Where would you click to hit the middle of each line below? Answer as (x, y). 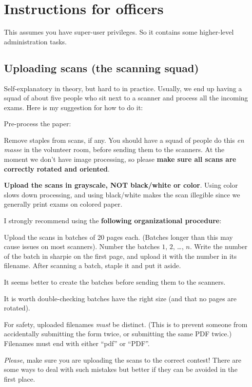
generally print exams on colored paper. (63, 204)
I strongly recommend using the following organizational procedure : (113, 221)
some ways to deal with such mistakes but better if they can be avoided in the (121, 369)
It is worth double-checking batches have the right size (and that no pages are (120, 298)
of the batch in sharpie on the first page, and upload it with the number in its (120, 256)
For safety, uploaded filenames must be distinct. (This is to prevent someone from (126, 324)
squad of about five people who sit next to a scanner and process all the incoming (126, 98)
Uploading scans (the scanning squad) (101, 68)
